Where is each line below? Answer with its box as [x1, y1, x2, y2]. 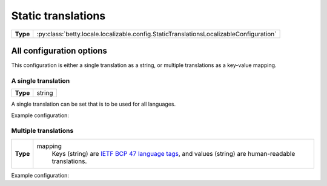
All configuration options [11, 45, 107, 56]
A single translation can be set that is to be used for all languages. [11, 100, 176, 108]
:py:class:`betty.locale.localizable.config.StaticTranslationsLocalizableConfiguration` [36, 30, 277, 38]
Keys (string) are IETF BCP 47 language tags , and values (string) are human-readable [51, 149, 296, 158]
